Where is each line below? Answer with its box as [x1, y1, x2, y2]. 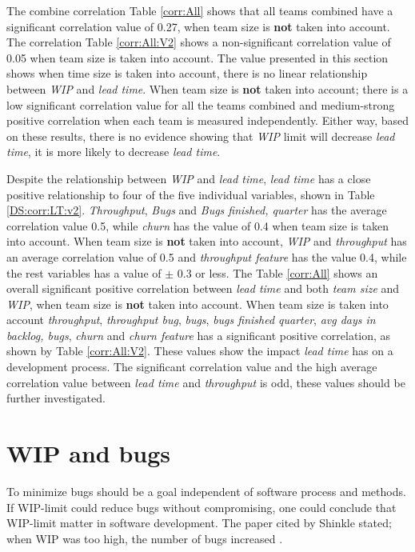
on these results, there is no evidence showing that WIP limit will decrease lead [6, 127, 395, 144]
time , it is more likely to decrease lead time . [6, 143, 221, 160]
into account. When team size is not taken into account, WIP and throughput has [6, 233, 407, 250]
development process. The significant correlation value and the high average [6, 358, 377, 375]
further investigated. [6, 390, 106, 406]
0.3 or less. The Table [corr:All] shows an [177, 264, 378, 281]
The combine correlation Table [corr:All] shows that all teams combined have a [6, 2, 393, 18]
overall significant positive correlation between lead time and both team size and [6, 280, 400, 297]
